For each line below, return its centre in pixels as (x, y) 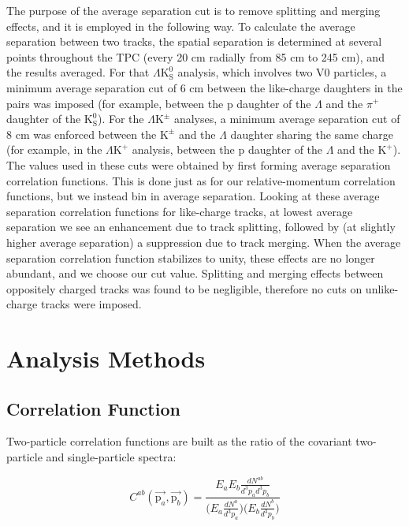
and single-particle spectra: (111, 457)
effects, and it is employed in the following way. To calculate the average (181, 26)
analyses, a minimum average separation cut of (287, 119)
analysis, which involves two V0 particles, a (282, 72)
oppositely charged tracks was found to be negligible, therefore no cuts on (184, 288)
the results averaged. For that (78, 72)
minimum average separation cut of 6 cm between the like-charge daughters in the (204, 87)
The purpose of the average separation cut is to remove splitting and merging (193, 10)
